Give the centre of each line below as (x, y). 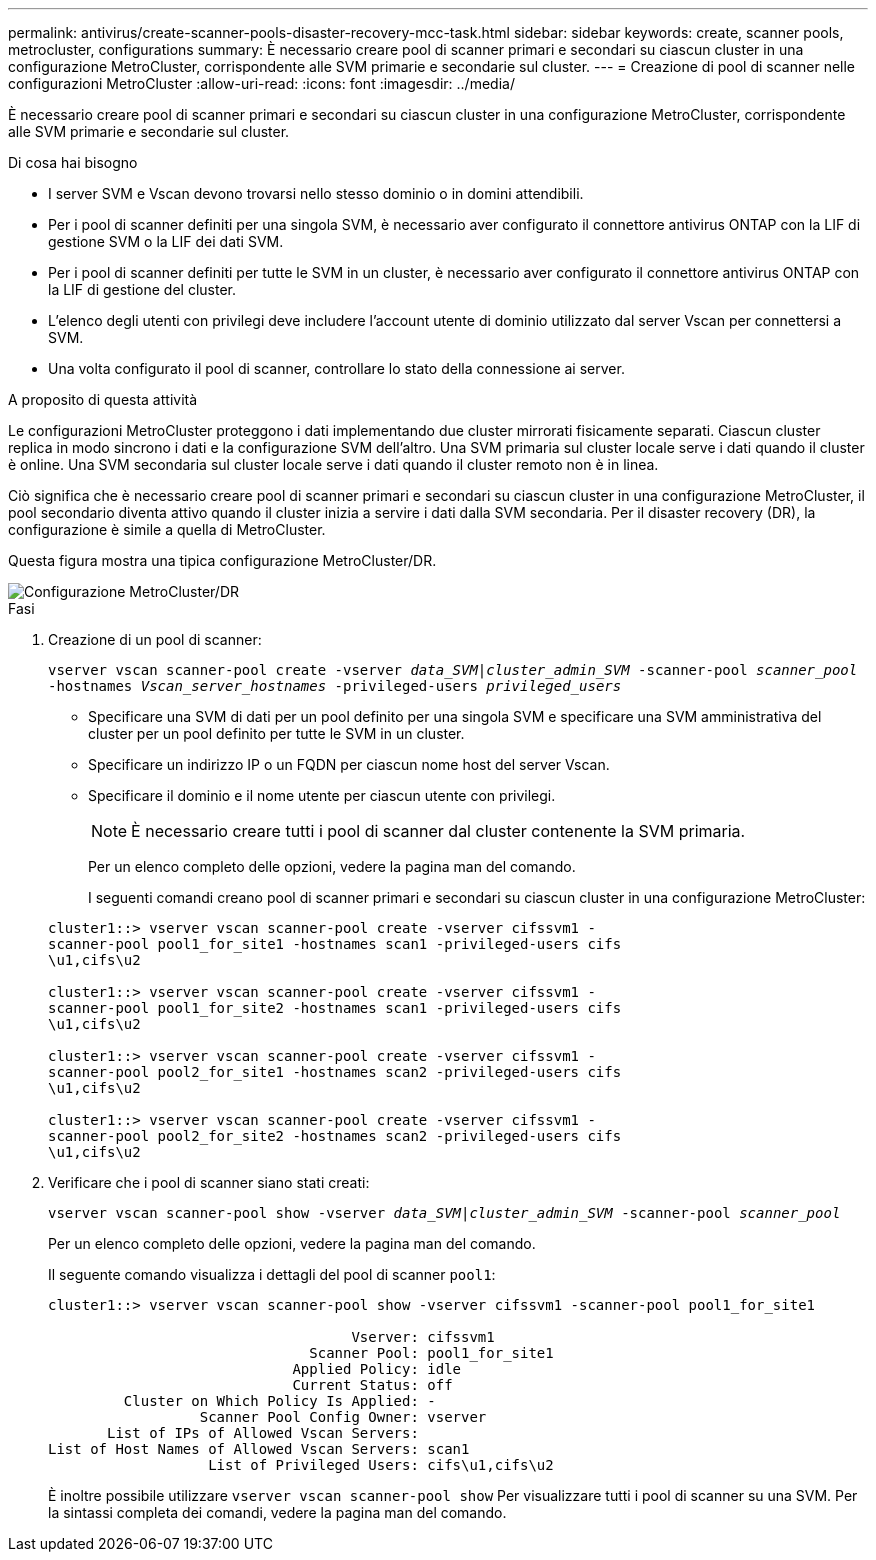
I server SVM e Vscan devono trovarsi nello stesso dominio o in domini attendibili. (316, 193)
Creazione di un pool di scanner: (155, 639)
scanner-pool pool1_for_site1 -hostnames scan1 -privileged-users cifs (335, 944)
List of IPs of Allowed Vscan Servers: (263, 1433)
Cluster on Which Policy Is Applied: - (279, 1401)
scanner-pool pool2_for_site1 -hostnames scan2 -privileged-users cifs (335, 1072)
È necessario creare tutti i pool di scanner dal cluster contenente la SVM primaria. (438, 831)
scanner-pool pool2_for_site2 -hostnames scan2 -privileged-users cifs (335, 1136)
